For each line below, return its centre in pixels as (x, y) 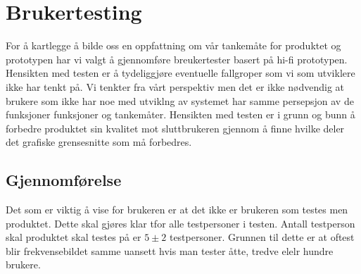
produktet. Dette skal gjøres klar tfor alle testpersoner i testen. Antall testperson (180, 223)
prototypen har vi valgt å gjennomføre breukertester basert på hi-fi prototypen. (177, 59)
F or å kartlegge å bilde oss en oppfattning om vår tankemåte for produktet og (173, 45)
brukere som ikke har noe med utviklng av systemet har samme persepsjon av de (180, 100)
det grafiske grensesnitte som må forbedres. (99, 142)
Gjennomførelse (64, 180)
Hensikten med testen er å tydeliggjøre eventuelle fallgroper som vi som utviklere (180, 73)
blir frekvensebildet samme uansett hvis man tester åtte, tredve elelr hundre (170, 250)
